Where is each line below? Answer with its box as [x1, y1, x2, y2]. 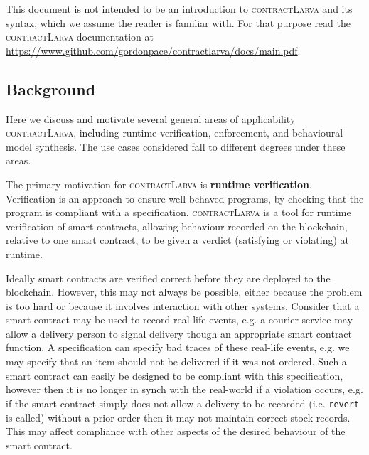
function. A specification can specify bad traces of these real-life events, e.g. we [6, 340, 350, 355]
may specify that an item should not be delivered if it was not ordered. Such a [6, 354, 347, 369]
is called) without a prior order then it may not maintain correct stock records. [6, 409, 351, 424]
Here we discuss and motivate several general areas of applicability [6, 111, 296, 126]
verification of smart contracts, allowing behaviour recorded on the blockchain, [6, 218, 348, 233]
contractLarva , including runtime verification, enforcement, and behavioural [6, 125, 343, 140]
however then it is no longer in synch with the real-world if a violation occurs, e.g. [6, 382, 363, 397]
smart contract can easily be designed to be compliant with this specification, [6, 368, 343, 382]
